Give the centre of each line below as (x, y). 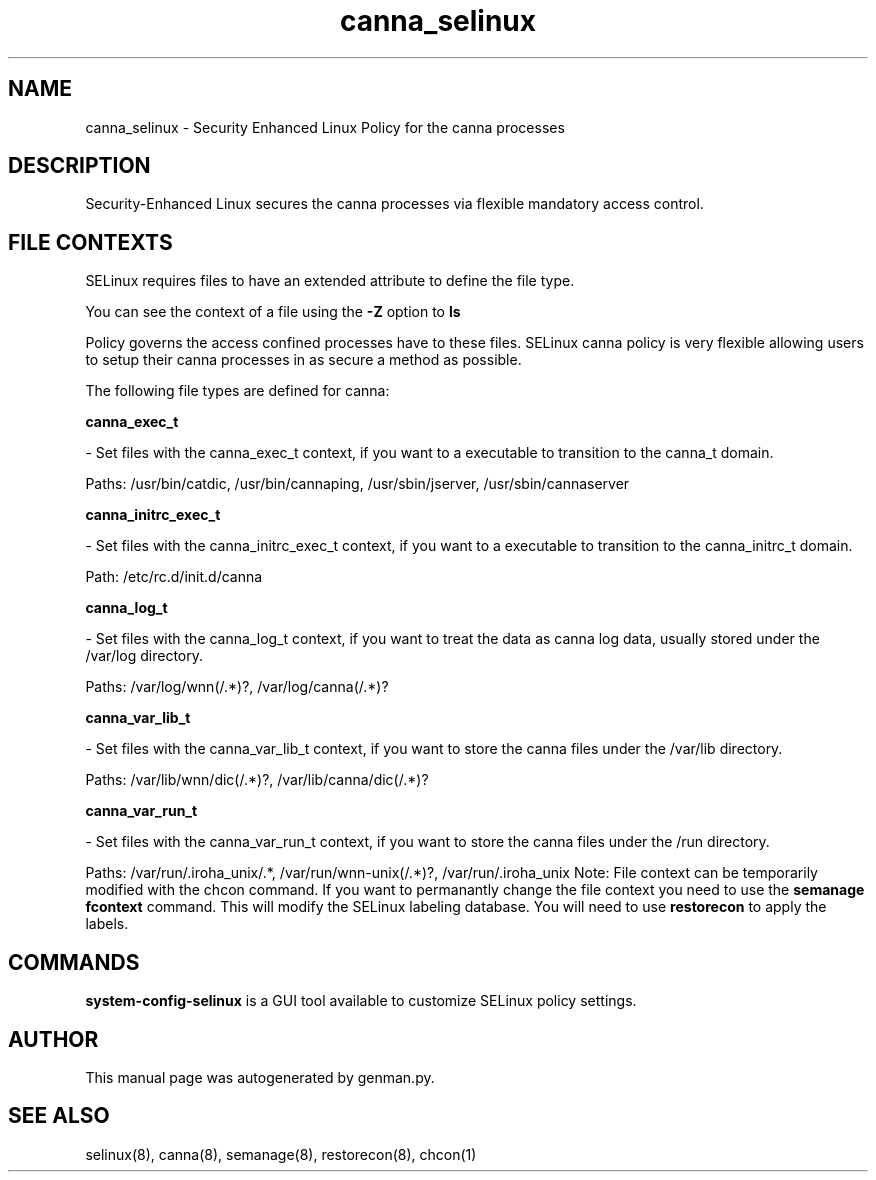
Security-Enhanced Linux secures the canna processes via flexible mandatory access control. (394, 204)
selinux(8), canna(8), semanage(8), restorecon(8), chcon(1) (281, 1154)
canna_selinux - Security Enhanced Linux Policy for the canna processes (325, 127)
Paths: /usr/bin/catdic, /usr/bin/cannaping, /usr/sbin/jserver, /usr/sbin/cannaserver (357, 484)
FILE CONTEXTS (90, 242)
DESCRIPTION (79, 166)
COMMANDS (74, 962)
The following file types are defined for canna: (237, 391)
